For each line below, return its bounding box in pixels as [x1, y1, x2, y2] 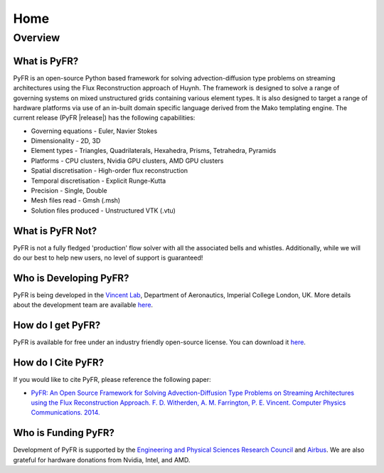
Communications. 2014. [31, 408, 100, 417]
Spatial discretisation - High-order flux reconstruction [31, 166, 188, 175]
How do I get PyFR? [13, 319, 101, 331]
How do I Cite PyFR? [13, 356, 105, 369]
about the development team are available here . [13, 301, 153, 309]
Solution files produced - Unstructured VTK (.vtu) [31, 206, 176, 215]
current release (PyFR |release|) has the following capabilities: [13, 114, 196, 122]
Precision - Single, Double [31, 186, 107, 195]
